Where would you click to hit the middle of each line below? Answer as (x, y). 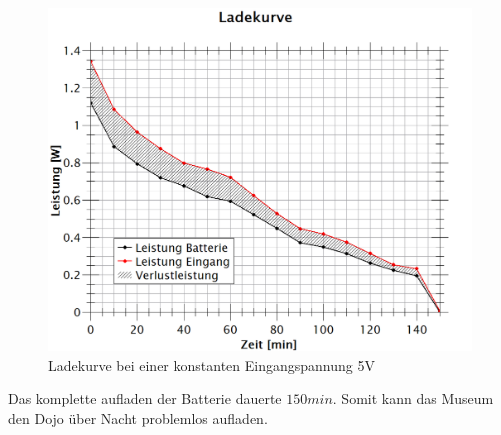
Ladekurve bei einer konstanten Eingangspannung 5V (211, 364)
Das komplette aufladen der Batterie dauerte (145, 398)
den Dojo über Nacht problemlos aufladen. (138, 418)
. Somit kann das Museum (413, 398)
